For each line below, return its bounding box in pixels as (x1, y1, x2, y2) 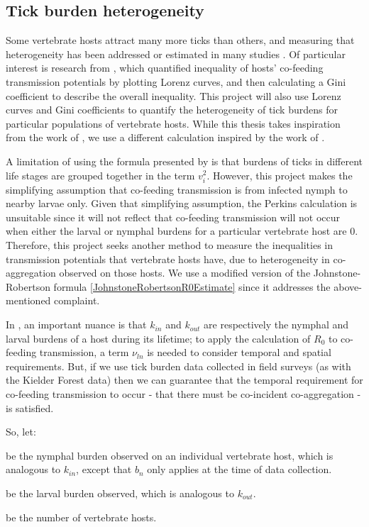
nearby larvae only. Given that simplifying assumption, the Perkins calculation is (6, 196, 358, 211)
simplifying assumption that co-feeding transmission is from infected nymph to (6, 182, 348, 196)
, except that (76, 462, 132, 477)
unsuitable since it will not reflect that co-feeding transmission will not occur (6, 209, 341, 224)
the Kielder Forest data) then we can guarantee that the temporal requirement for (6, 372, 363, 387)
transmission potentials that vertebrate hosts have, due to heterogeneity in (6, 251, 330, 266)
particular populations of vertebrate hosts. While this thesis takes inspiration (6, 116, 341, 131)
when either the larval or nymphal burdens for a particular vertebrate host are (6, 223, 347, 238)
